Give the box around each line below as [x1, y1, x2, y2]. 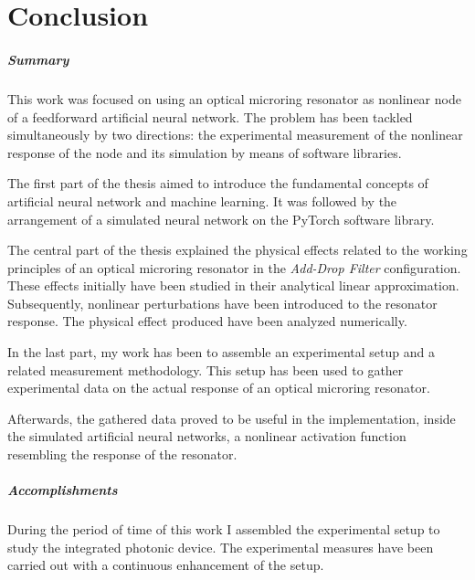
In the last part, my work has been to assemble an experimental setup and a [7, 343, 435, 362]
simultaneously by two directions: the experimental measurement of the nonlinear [7, 125, 463, 144]
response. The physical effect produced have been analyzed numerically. [7, 311, 407, 331]
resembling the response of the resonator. [7, 445, 237, 464]
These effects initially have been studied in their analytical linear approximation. [7, 276, 459, 295]
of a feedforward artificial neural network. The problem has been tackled [7, 107, 413, 126]
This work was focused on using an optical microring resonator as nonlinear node [7, 89, 461, 108]
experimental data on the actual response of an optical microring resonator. [7, 378, 430, 397]
